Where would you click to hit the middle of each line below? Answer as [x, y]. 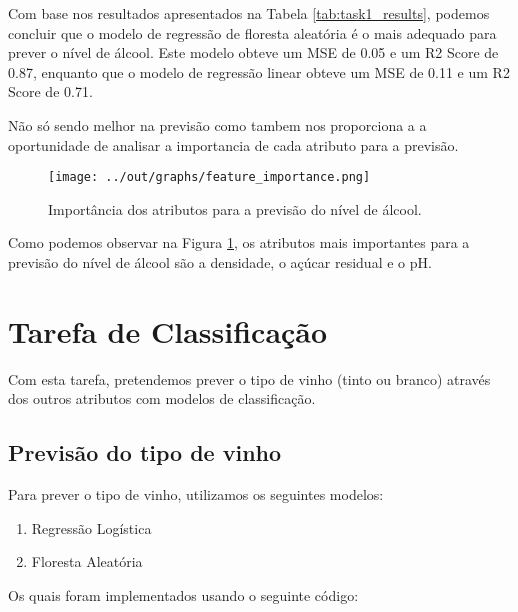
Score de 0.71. [50, 91]
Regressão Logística [91, 527]
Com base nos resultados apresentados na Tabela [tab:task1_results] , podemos [249, 13]
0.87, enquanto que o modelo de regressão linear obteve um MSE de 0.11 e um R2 [259, 71]
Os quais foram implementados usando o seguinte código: [183, 594]
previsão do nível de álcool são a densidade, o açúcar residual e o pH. [220, 262]
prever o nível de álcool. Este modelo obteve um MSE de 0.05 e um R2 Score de [253, 52]
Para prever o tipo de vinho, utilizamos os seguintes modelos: [196, 494]
